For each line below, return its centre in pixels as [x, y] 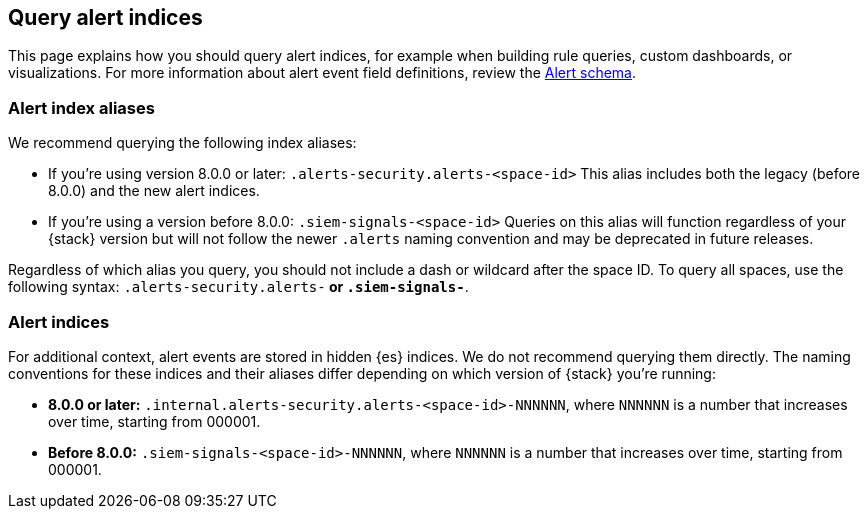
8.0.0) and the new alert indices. [154, 191]
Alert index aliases [81, 107]
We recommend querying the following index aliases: [182, 143]
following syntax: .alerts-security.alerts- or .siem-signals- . [238, 287]
